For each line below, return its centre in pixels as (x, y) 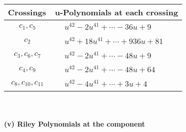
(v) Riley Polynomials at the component (75, 123)
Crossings (27, 12)
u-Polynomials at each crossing (116, 12)
